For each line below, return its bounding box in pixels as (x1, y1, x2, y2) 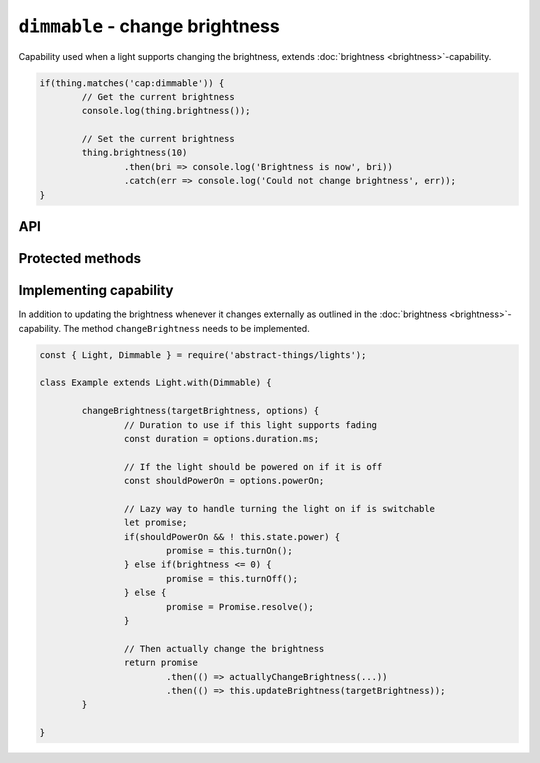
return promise (123, 657, 199, 669)
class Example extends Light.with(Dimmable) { (39, 377, 272, 389)
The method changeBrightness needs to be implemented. (63, 322, 310, 334)
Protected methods (18, 250, 142, 267)
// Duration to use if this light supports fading (123, 419, 378, 430)
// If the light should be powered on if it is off (123, 461, 383, 472)
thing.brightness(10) (81, 147, 188, 159)
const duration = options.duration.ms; (123, 433, 320, 444)
